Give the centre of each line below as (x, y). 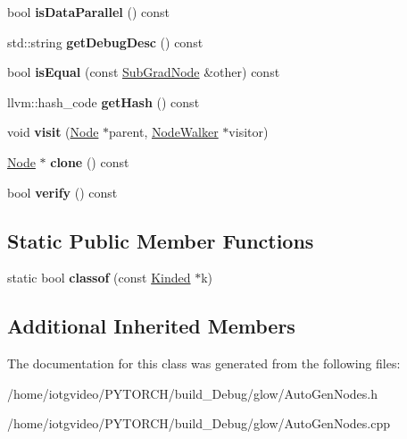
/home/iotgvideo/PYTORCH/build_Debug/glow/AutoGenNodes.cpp (199, 423)
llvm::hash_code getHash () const (104, 101)
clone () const (90, 161)
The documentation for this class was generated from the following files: (204, 363)
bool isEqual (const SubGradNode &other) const (144, 72)
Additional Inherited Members (151, 326)
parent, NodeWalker (164, 132)
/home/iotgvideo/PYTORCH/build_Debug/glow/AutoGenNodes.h (192, 393)
